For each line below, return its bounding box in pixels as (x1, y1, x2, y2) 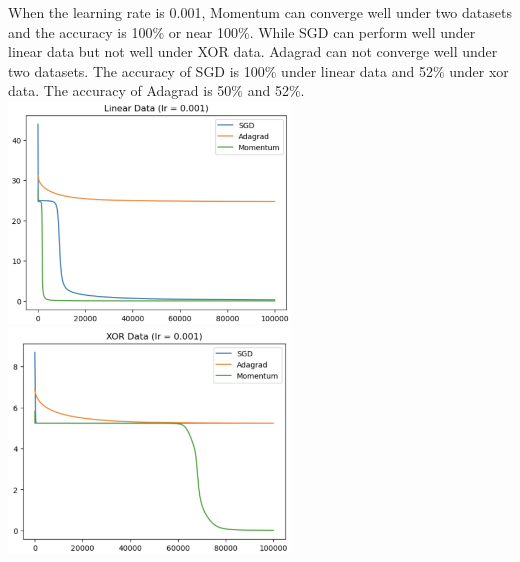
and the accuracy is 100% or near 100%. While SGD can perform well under (8, 21, 476, 42)
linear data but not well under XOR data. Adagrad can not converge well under (8, 41, 498, 62)
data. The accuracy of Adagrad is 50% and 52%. (8, 80, 305, 101)
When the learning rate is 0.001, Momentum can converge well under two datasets (8, 2, 512, 22)
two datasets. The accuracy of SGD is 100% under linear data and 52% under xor (8, 60, 509, 81)
